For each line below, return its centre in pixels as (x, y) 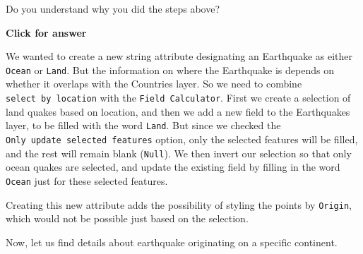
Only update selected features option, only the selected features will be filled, (182, 139)
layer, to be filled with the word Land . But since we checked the (143, 125)
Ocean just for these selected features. (87, 180)
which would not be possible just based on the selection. (127, 218)
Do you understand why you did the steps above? (113, 8)
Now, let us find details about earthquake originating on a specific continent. (172, 242)
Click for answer (46, 32)
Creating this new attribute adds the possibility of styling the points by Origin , (179, 204)
